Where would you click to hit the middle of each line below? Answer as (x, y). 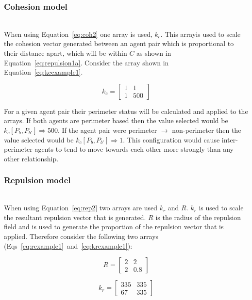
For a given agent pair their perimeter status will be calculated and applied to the (126, 111)
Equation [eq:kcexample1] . (43, 72)
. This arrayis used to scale (201, 34)
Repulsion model (37, 180)
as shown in (154, 53)
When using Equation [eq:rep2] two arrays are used (81, 208)
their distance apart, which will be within (66, 53)
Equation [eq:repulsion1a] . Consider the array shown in (86, 62)
